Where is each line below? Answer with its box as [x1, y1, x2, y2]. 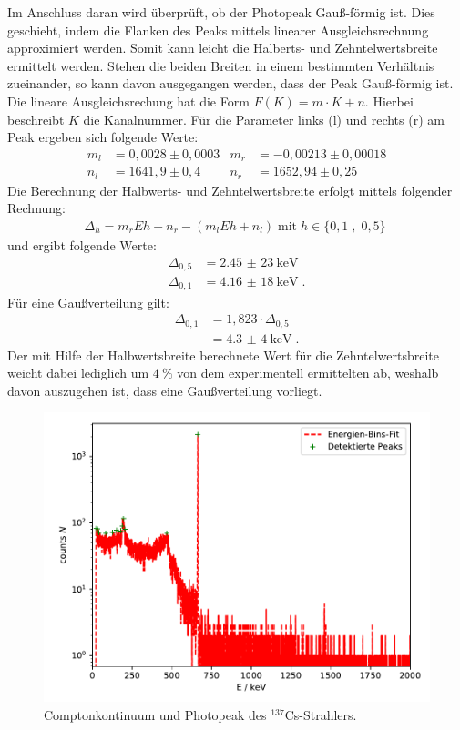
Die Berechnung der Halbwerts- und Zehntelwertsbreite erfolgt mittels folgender [7, 180, 453, 199]
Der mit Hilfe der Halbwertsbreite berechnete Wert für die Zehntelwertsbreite [7, 345, 439, 364]
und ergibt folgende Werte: [7, 235, 157, 254]
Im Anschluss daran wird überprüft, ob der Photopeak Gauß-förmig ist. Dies [7, 3, 435, 21]
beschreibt [7, 109, 65, 128]
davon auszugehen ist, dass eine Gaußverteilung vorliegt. [7, 380, 322, 400]
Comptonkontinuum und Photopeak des [44, 705, 267, 724]
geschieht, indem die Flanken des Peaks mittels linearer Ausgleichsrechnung [7, 20, 429, 39]
